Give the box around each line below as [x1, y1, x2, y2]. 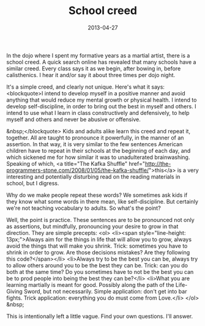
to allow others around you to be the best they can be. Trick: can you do [6, 261, 188, 269]
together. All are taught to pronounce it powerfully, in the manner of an [6, 134, 184, 141]
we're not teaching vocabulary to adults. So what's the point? [6, 204, 161, 212]
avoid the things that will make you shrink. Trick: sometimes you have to [6, 242, 188, 250]
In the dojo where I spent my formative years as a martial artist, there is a [6, 51, 190, 59]
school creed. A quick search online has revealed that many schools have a [6, 58, 196, 65]
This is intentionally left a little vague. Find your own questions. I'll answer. [6, 313, 193, 320]
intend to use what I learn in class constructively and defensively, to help [6, 109, 190, 116]
